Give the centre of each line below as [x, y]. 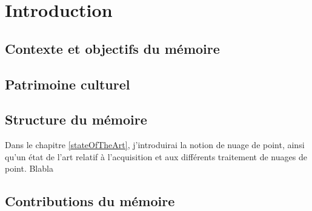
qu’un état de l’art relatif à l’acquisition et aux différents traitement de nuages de [156, 156]
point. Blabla [29, 168]
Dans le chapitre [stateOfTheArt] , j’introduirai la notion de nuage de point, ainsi [155, 145]
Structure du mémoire [76, 119]
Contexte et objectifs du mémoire [112, 48]
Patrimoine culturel [68, 84]
